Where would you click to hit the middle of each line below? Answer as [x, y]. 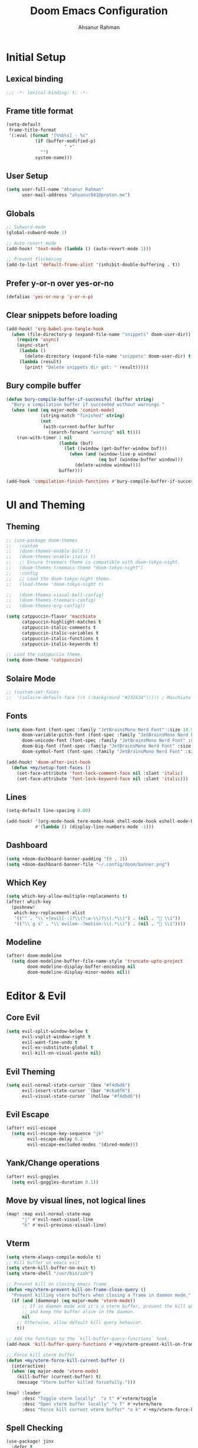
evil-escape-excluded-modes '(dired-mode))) [83, 1144]
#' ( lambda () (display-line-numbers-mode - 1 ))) [95, 827]
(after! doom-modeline [34, 956]
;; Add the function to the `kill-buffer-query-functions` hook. [88, 1339]
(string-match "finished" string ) [83, 416]
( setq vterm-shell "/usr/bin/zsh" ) [50, 1274]
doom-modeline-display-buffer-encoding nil [81, 967]
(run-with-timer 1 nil [44, 438]
